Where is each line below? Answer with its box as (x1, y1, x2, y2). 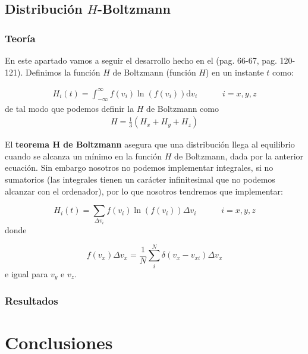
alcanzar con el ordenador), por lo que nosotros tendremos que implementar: (5, 184, 283, 197)
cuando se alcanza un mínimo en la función (5, 149, 162, 162)
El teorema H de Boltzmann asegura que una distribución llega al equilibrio (5, 138, 295, 151)
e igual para (5, 267, 48, 280)
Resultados (5, 293, 58, 308)
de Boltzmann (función (112, 65, 196, 78)
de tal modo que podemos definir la (5, 102, 134, 114)
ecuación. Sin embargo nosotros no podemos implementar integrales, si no (5, 161, 274, 174)
